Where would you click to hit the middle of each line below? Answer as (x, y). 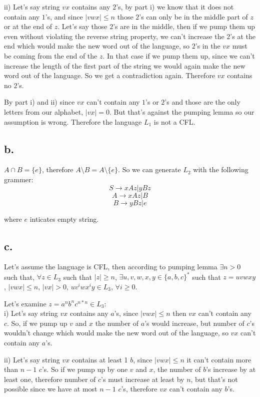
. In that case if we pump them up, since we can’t (179, 55)
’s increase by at (231, 369)
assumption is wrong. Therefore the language (73, 121)
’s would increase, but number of (194, 323)
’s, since (126, 313)
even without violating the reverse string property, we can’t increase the (114, 36)
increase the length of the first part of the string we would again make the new (125, 65)
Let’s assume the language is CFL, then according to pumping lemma (111, 267)
